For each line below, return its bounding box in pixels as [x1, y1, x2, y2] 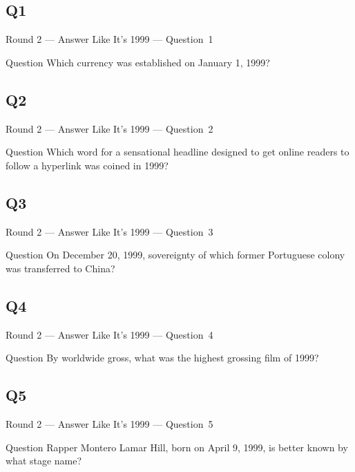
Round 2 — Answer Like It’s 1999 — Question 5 [6, 416, 213, 431]
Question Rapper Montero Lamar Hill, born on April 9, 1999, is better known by [6, 440, 348, 454]
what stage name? [6, 453, 82, 468]
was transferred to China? [6, 261, 115, 275]
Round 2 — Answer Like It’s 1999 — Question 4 [6, 327, 213, 341]
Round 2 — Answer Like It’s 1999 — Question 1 [6, 32, 213, 46]
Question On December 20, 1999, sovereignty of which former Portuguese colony [6, 247, 345, 262]
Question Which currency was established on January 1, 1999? [6, 55, 270, 69]
